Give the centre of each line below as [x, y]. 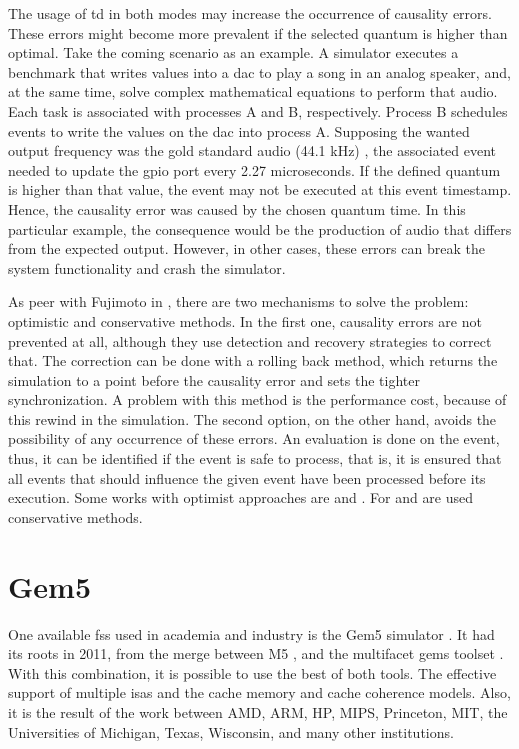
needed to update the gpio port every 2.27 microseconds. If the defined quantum [254, 169]
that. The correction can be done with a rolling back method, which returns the [253, 360]
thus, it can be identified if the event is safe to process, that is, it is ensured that [255, 458]
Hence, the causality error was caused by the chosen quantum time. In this [237, 208]
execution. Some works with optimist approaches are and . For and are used [241, 497]
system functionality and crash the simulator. [147, 267]
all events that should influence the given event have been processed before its [247, 477]
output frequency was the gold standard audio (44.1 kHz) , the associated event [252, 150]
